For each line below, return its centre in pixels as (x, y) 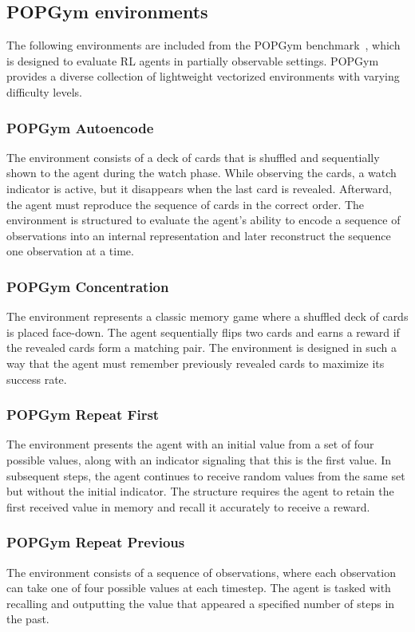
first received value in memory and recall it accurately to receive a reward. (188, 506)
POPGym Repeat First (83, 415)
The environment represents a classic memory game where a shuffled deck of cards (207, 316)
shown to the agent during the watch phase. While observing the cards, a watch (202, 173)
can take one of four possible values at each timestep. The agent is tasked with (199, 588)
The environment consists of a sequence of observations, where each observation (201, 572)
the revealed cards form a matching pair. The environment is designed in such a (202, 348)
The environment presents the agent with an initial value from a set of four (190, 444)
